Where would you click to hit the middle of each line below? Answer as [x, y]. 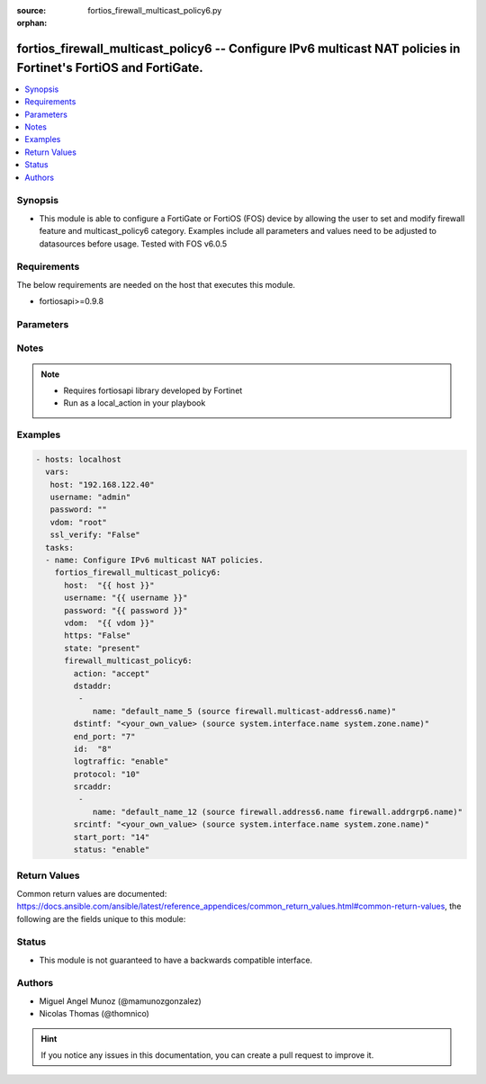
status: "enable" [112, 850]
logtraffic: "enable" [121, 761]
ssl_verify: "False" [95, 535]
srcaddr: [93, 787]
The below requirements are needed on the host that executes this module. [156, 284]
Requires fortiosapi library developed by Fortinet [153, 390]
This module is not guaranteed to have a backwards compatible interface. [176, 960]
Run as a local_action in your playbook [135, 403]
